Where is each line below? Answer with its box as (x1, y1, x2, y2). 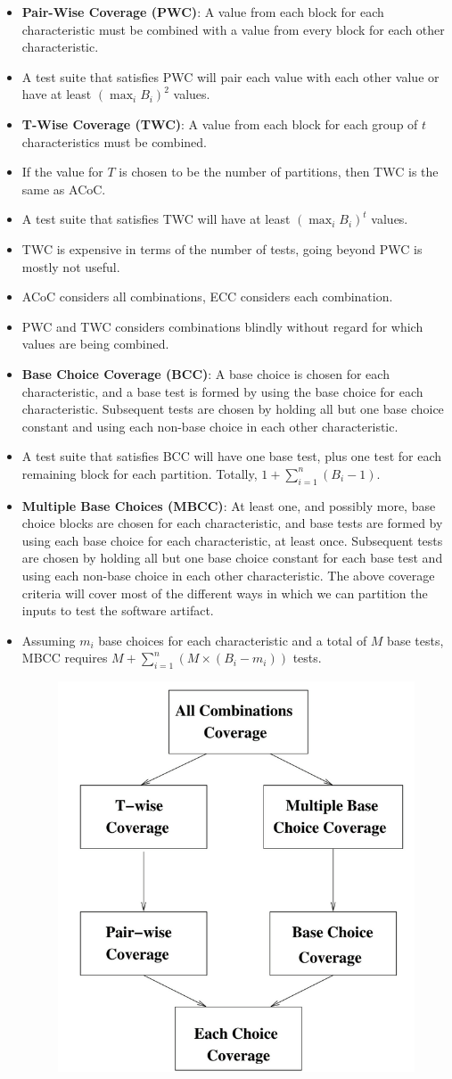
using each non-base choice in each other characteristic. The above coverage (21, 566, 435, 585)
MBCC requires (21, 648, 108, 667)
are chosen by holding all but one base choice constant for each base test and (21, 548, 443, 567)
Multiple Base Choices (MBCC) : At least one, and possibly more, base (21, 496, 436, 515)
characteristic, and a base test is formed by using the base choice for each (21, 382, 423, 400)
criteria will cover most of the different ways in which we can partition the (21, 583, 428, 602)
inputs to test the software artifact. (21, 601, 214, 620)
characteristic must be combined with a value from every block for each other (21, 20, 445, 38)
